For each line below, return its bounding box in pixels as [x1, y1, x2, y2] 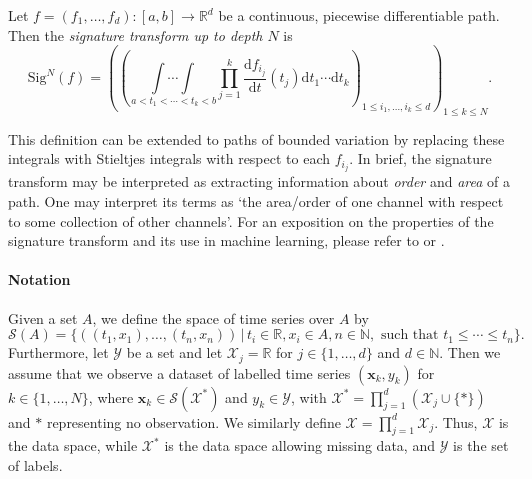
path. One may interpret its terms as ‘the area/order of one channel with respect [8, 191, 504, 212]
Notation [8, 269, 71, 290]
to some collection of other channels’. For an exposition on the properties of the [8, 210, 494, 231]
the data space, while [8, 435, 138, 456]
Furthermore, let [8, 342, 109, 363]
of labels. [8, 455, 63, 476]
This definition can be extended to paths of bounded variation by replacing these [8, 128, 505, 149]
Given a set [8, 307, 78, 328]
